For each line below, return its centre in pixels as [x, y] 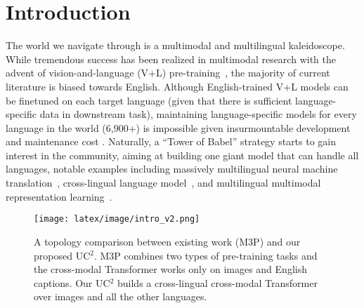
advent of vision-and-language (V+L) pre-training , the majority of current [168, 73]
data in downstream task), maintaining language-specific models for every [198, 114]
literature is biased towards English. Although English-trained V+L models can [177, 86]
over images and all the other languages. [121, 296]
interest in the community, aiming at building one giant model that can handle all [182, 155]
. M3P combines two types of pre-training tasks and [206, 255]
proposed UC [62, 255]
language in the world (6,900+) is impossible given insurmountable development [178, 127]
